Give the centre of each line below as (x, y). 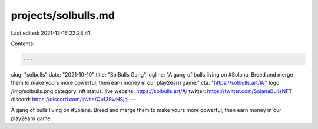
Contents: (23, 44)
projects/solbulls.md (63, 15)
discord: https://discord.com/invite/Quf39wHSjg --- (74, 100)
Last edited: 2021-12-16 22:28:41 (51, 33)
